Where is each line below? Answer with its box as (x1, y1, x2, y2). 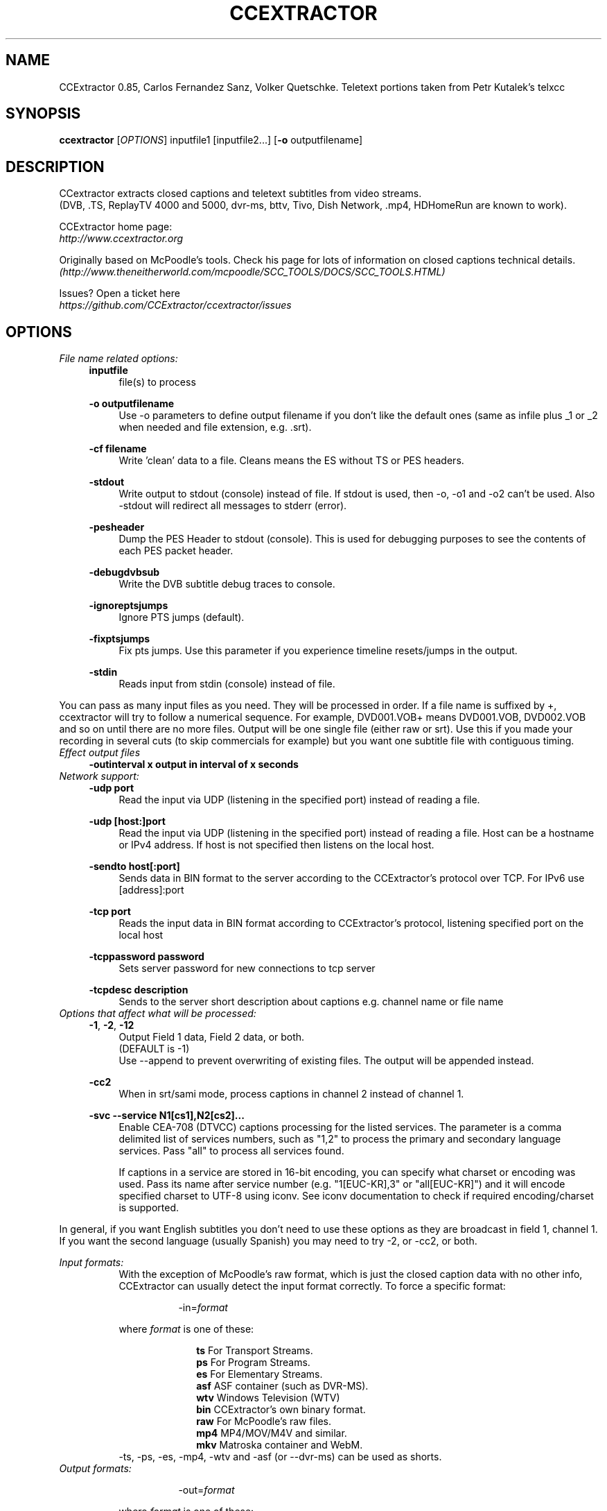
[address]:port (118, 884, 184, 896)
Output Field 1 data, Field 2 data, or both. (118, 1031, 305, 1043)
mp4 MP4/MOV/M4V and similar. (196, 1427, 347, 1440)
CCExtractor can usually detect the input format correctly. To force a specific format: (118, 1280, 506, 1292)
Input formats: (59, 1256, 124, 1269)
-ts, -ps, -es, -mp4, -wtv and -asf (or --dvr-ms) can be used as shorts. (118, 1451, 442, 1463)
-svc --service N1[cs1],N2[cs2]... (89, 1109, 245, 1122)
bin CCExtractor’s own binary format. (196, 1403, 366, 1416)
